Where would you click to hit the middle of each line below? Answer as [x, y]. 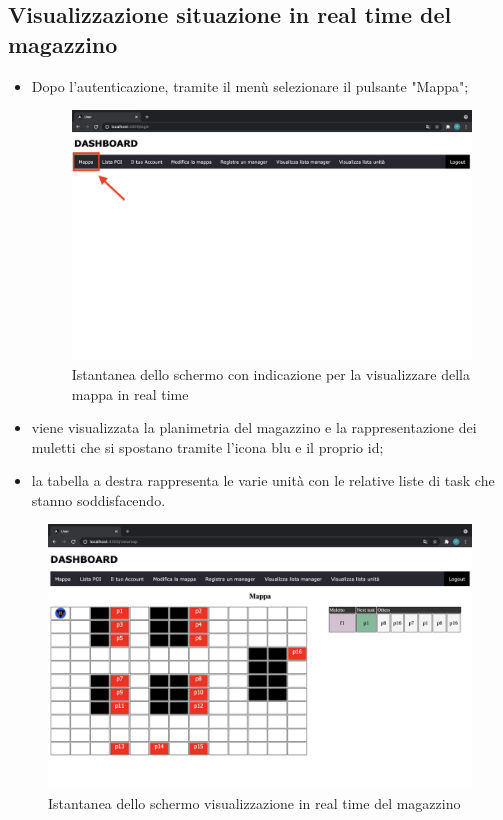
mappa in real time [130, 393]
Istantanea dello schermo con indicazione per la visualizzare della [270, 373]
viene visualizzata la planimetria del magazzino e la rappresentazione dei [254, 427]
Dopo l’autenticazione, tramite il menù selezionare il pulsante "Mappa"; [250, 85]
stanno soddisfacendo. [98, 499]
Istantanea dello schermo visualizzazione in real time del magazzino [254, 803]
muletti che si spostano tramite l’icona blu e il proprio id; [207, 446]
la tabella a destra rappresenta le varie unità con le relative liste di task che [263, 480]
